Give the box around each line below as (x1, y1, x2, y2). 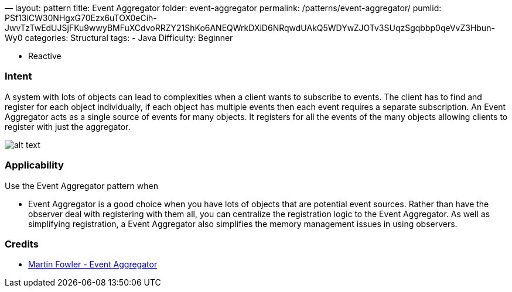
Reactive (28, 51, 62, 61)
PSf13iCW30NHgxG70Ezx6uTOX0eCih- (5, 13, 157, 23)
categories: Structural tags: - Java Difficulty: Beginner (25, 33, 233, 43)
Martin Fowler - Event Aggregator (28, 259, 158, 270)
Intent (5, 70, 32, 83)
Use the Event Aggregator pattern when (5, 180, 158, 191)
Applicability (5, 159, 64, 171)
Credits (5, 238, 39, 250)
